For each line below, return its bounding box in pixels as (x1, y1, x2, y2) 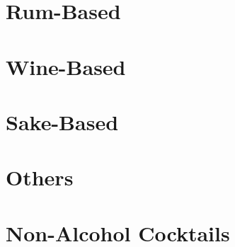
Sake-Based (6, 107, 119, 136)
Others (6, 163, 74, 192)
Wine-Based (6, 52, 126, 81)
